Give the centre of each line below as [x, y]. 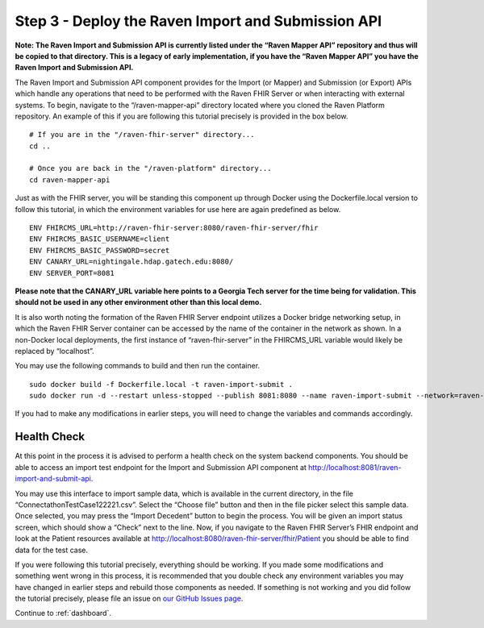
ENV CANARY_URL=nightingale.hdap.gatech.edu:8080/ [131, 262]
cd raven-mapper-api [70, 180]
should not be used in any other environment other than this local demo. [138, 302]
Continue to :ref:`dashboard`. [63, 613]
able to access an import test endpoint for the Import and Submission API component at [161, 467]
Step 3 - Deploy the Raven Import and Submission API [198, 21]
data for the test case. [52, 550]
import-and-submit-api [53, 479]
